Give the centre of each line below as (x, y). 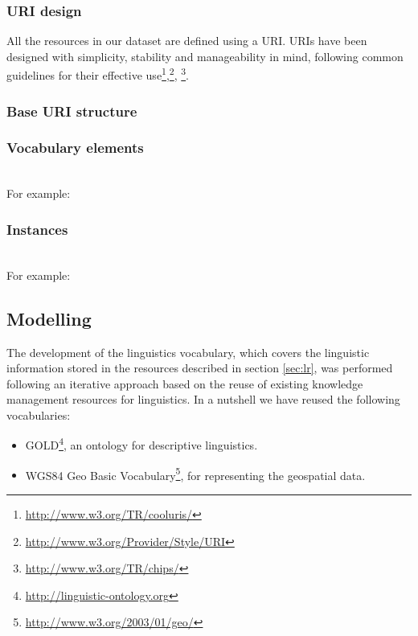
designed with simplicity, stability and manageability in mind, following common (205, 56)
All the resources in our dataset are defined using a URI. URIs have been (187, 41)
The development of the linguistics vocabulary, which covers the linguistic (188, 352)
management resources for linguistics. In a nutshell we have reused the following (203, 399)
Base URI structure (72, 111)
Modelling (49, 318)
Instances (37, 229)
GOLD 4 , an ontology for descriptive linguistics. (141, 444)
